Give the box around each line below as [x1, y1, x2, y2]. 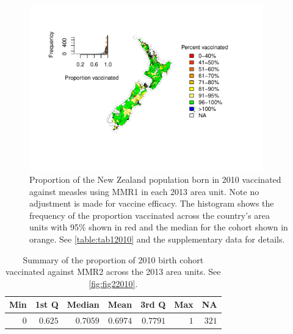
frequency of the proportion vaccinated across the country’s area [29, 208, 270, 221]
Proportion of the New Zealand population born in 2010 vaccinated [29, 173, 281, 185]
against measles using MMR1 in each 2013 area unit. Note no [29, 185, 259, 197]
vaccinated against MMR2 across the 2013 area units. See [5, 265, 221, 278]
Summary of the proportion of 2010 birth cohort [23, 253, 204, 266]
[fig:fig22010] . [89, 277, 138, 290]
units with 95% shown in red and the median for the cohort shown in [29, 221, 288, 233]
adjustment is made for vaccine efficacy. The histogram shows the [29, 197, 274, 210]
